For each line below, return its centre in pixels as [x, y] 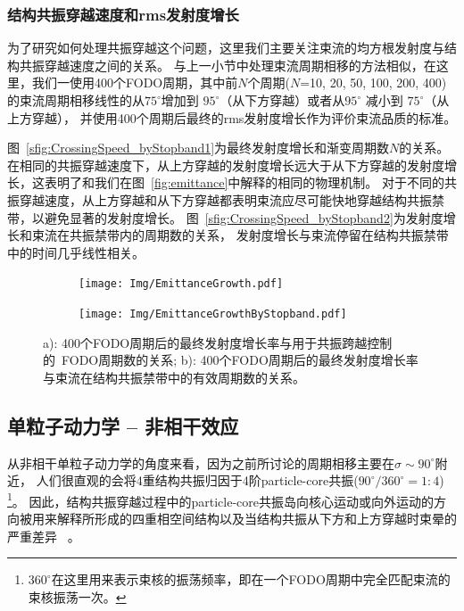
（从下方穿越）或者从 [282, 100]
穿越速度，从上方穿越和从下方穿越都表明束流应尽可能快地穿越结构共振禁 [232, 199]
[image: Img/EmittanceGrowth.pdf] [181, 284]
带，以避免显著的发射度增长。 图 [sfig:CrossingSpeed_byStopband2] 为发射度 [225, 217]
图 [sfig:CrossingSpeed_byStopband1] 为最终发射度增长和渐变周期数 [199, 148]
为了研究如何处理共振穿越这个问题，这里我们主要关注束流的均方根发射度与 [226, 48]
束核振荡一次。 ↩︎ [77, 596]
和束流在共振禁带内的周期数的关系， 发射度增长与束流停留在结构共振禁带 [234, 235]
